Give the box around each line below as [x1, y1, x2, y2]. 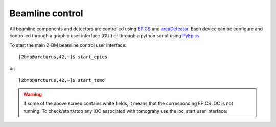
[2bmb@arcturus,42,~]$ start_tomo [18, 77, 105, 83]
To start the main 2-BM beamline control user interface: [9, 42, 127, 48]
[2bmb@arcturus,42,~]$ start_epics [18, 54, 108, 60]
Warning [23, 91, 42, 97]
